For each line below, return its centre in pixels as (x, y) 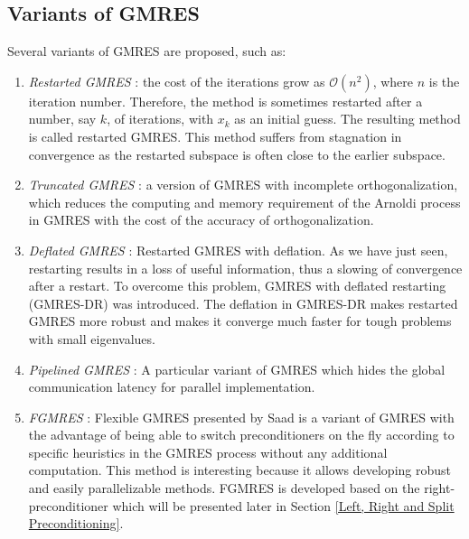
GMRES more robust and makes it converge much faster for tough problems (240, 321)
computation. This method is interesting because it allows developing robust (240, 470)
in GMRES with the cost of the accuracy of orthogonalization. (201, 220)
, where (393, 81)
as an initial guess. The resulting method (347, 119)
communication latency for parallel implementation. (172, 387)
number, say (62, 119)
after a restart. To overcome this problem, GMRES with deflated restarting (237, 286)
